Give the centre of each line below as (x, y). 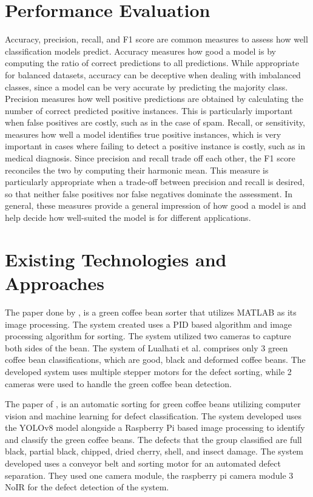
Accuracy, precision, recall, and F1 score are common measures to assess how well (156, 39)
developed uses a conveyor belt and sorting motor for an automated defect (143, 463)
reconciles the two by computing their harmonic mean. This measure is (137, 170)
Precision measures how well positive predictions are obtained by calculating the (154, 99)
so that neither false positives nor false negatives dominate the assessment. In (149, 193)
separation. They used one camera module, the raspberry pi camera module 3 (149, 475)
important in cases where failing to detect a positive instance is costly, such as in (155, 146)
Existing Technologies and (116, 259)
